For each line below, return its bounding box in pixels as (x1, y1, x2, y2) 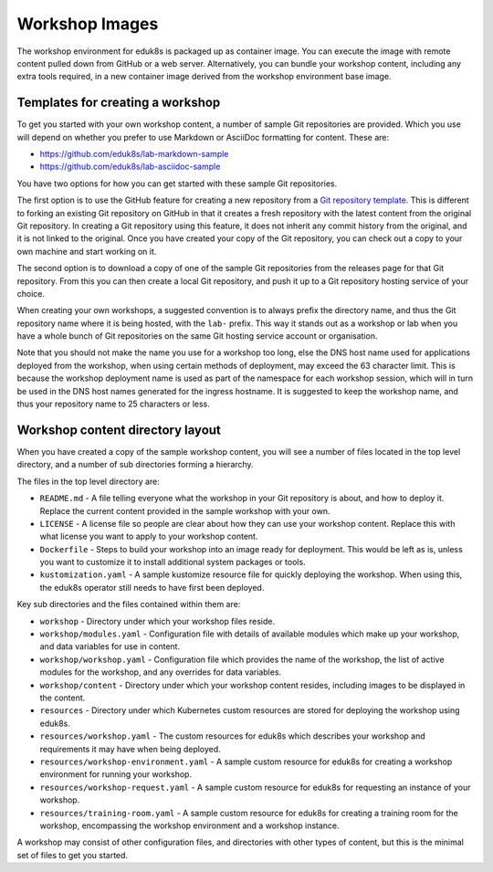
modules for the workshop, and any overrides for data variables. (39, 667, 282, 678)
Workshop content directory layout (16, 422, 221, 437)
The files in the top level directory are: (16, 476, 160, 487)
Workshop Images (16, 14, 159, 34)
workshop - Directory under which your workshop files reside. (39, 615, 276, 626)
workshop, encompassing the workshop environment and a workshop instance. (39, 820, 340, 831)
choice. (16, 288, 46, 299)
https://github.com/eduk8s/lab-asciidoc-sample (39, 161, 221, 173)
